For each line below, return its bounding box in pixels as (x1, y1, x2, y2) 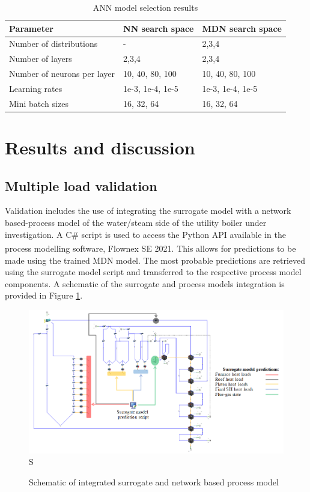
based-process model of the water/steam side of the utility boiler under (5, 216, 267, 229)
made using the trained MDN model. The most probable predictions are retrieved (5, 254, 305, 266)
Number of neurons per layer (9, 67, 115, 80)
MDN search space (202, 22, 282, 34)
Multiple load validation (5, 176, 157, 195)
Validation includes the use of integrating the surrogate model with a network (5, 204, 291, 217)
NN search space (123, 22, 194, 34)
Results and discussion (5, 135, 195, 160)
